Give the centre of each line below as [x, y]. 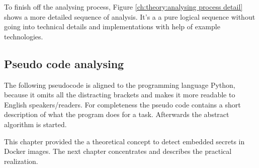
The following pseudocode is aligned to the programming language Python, [120, 85]
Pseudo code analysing [64, 63]
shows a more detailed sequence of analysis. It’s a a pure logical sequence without [130, 16]
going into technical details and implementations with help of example [112, 26]
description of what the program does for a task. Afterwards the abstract [117, 114]
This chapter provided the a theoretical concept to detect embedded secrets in [124, 141]
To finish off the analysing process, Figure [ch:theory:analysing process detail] [123, 7]
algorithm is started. [35, 124]
